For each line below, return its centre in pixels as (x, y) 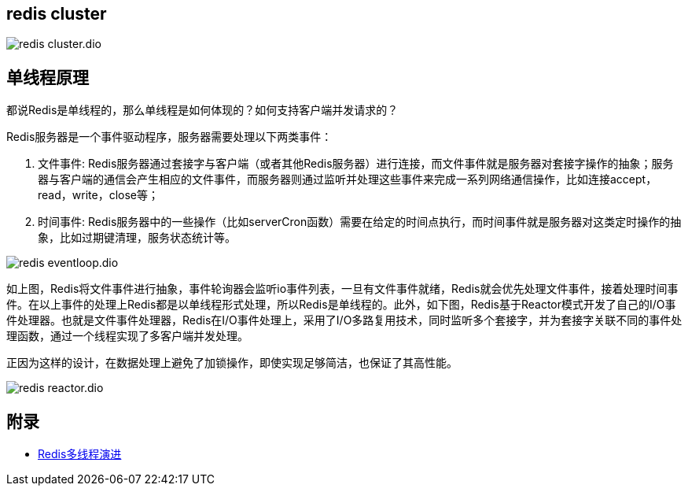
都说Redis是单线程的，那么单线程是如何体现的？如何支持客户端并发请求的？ (202, 110)
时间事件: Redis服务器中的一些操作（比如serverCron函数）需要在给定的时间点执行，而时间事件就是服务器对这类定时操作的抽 (360, 222)
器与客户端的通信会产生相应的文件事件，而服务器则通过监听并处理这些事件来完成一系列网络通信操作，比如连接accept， (348, 179)
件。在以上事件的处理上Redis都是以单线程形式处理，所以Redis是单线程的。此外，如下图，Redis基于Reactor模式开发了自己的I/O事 (341, 305)
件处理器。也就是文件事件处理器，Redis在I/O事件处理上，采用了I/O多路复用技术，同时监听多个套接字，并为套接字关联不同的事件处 (344, 320)
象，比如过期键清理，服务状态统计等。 (137, 238)
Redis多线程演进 (80, 454)
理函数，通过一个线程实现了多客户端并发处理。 (127, 336)
